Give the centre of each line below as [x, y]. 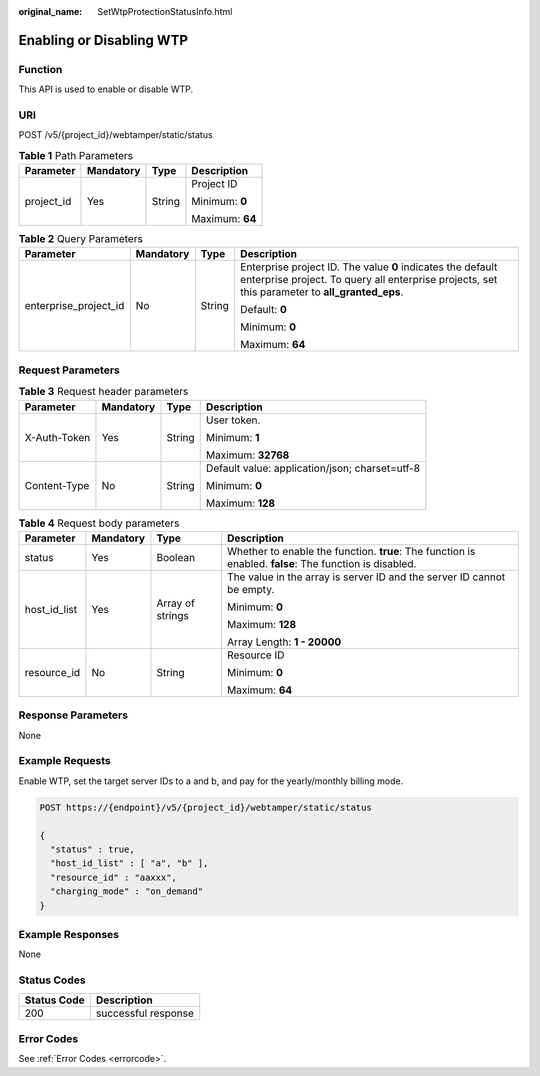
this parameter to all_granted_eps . [322, 292]
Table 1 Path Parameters [76, 155]
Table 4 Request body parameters [99, 523]
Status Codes [52, 980]
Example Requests [64, 761]
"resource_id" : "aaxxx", [113, 877]
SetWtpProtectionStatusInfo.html [165, 11]
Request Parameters [69, 370]
